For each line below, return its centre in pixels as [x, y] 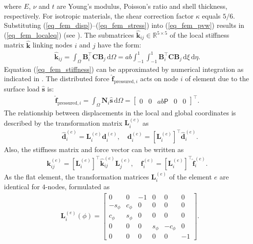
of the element [190, 176]
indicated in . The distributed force [57, 78]
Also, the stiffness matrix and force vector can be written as [94, 149]
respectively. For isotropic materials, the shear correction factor [99, 15]
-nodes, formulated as [78, 186]
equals [211, 15]
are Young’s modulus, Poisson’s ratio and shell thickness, [142, 6]
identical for [22, 186]
